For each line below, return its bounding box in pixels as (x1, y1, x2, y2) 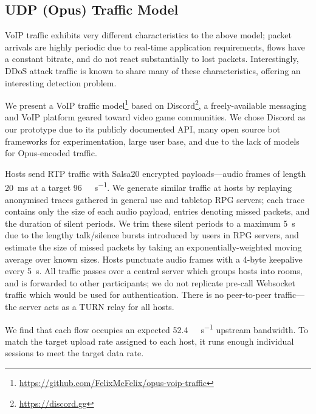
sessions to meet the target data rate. (5, 347, 144, 359)
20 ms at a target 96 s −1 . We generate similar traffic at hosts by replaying (5, 179, 292, 194)
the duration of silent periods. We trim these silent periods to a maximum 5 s (5, 216, 295, 229)
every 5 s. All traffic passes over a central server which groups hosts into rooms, (5, 264, 303, 277)
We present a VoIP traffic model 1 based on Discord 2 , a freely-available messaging (5, 97, 307, 111)
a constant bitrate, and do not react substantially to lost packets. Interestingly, (5, 52, 299, 65)
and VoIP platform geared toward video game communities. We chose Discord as (5, 111, 306, 123)
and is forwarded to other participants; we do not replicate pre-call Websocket (5, 276, 296, 289)
